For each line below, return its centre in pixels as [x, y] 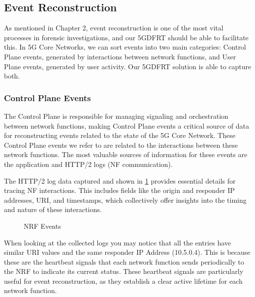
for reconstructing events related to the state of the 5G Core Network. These [120, 135]
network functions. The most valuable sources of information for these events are [126, 154]
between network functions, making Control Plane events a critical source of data [127, 125]
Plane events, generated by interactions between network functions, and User [120, 56]
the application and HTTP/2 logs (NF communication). [88, 164]
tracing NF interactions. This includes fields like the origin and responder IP [119, 190]
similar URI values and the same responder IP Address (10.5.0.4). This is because [127, 252]
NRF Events [42, 226]
